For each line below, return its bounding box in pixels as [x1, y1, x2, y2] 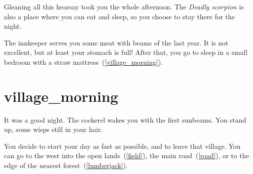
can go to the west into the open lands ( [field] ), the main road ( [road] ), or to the [4, 150, 249, 161]
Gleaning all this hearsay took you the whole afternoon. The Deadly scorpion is [4, 1, 244, 11]
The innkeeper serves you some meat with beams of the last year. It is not [4, 37, 228, 47]
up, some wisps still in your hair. [4, 124, 103, 134]
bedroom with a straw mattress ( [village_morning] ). [4, 56, 163, 67]
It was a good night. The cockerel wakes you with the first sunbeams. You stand [4, 114, 247, 125]
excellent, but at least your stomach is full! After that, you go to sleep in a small [4, 47, 248, 57]
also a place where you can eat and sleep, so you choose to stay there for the [4, 11, 235, 21]
